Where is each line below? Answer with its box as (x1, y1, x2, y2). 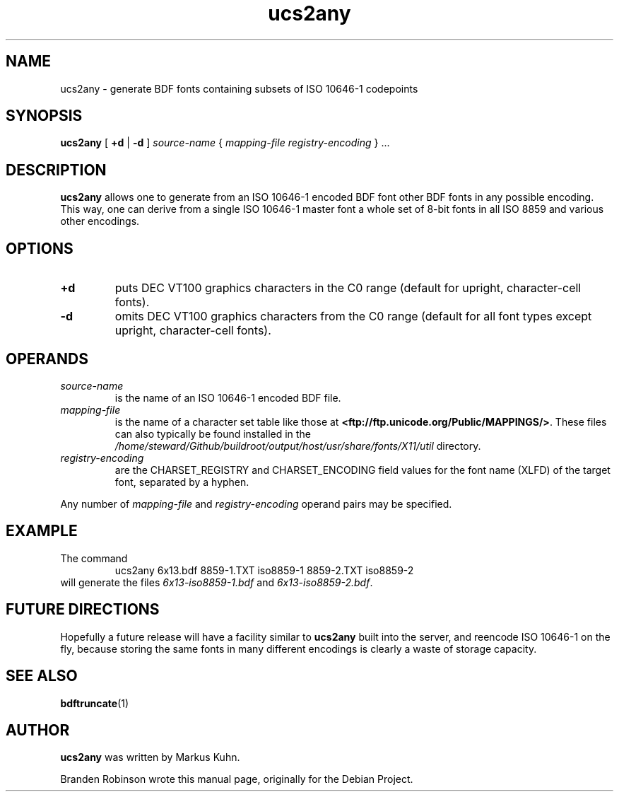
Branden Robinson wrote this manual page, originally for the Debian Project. (60, 773, 413, 786)
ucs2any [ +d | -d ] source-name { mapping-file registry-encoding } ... (60, 136, 390, 149)
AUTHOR (6, 721, 70, 739)
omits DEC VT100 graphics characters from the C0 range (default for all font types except (114, 309, 592, 324)
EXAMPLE (6, 522, 78, 540)
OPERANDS (6, 349, 88, 368)
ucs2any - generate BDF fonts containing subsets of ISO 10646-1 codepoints (60, 82, 418, 95)
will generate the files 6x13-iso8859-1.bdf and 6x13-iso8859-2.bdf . (60, 576, 373, 588)
